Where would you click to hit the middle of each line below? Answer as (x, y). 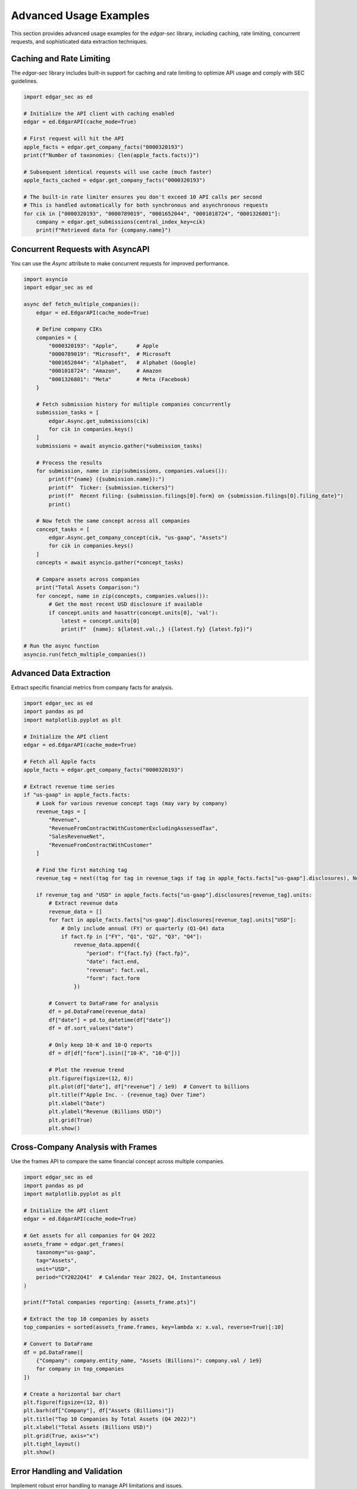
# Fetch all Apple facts (60, 761)
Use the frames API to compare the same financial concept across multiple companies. (118, 1161)
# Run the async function (61, 646)
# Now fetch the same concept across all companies (113, 521)
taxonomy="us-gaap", (66, 1252)
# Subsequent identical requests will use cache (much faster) (118, 172)
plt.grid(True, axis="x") (61, 1436)
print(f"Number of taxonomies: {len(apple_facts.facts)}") (111, 155)
